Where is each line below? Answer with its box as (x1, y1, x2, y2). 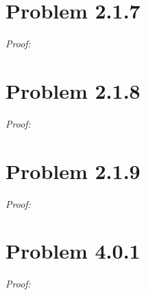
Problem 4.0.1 (5, 237, 141, 265)
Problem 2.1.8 (5, 76, 141, 104)
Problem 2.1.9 (5, 156, 141, 185)
